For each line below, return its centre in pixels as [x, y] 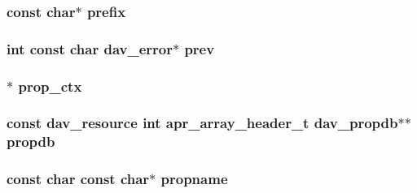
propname [194, 179]
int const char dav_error [90, 48]
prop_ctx [50, 86]
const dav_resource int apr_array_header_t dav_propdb [202, 123]
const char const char [78, 179]
